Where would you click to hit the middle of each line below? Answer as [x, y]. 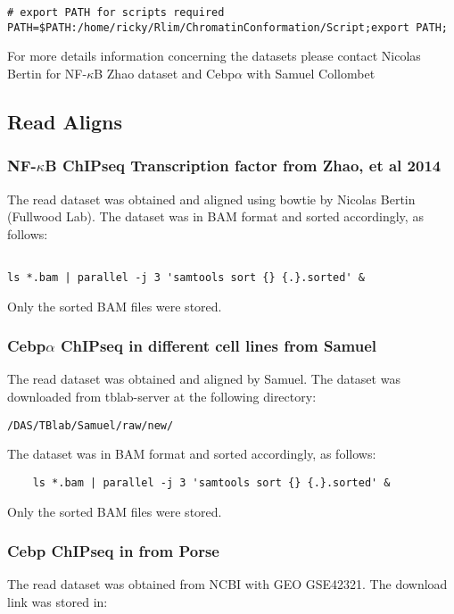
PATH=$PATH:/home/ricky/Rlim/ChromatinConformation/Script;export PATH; [227, 27]
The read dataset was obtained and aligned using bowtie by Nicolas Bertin [211, 199]
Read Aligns [65, 121]
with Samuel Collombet [311, 73]
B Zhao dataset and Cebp [164, 73]
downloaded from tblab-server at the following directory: [162, 396]
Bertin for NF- [47, 73]
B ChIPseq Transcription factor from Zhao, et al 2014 [243, 166]
